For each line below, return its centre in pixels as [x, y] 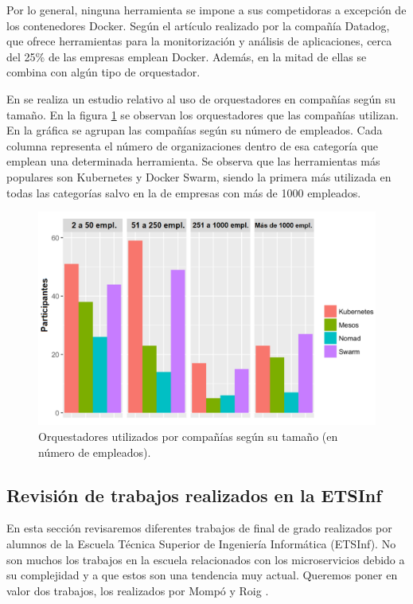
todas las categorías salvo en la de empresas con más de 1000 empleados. [184, 192]
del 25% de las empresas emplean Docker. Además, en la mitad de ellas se [187, 56]
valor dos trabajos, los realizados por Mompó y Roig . [138, 590]
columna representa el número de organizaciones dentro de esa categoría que [193, 145]
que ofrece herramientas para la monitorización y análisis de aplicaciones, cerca [199, 41]
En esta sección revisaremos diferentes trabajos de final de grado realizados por [199, 528]
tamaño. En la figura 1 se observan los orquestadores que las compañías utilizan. [203, 114]
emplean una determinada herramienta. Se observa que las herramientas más [193, 161]
